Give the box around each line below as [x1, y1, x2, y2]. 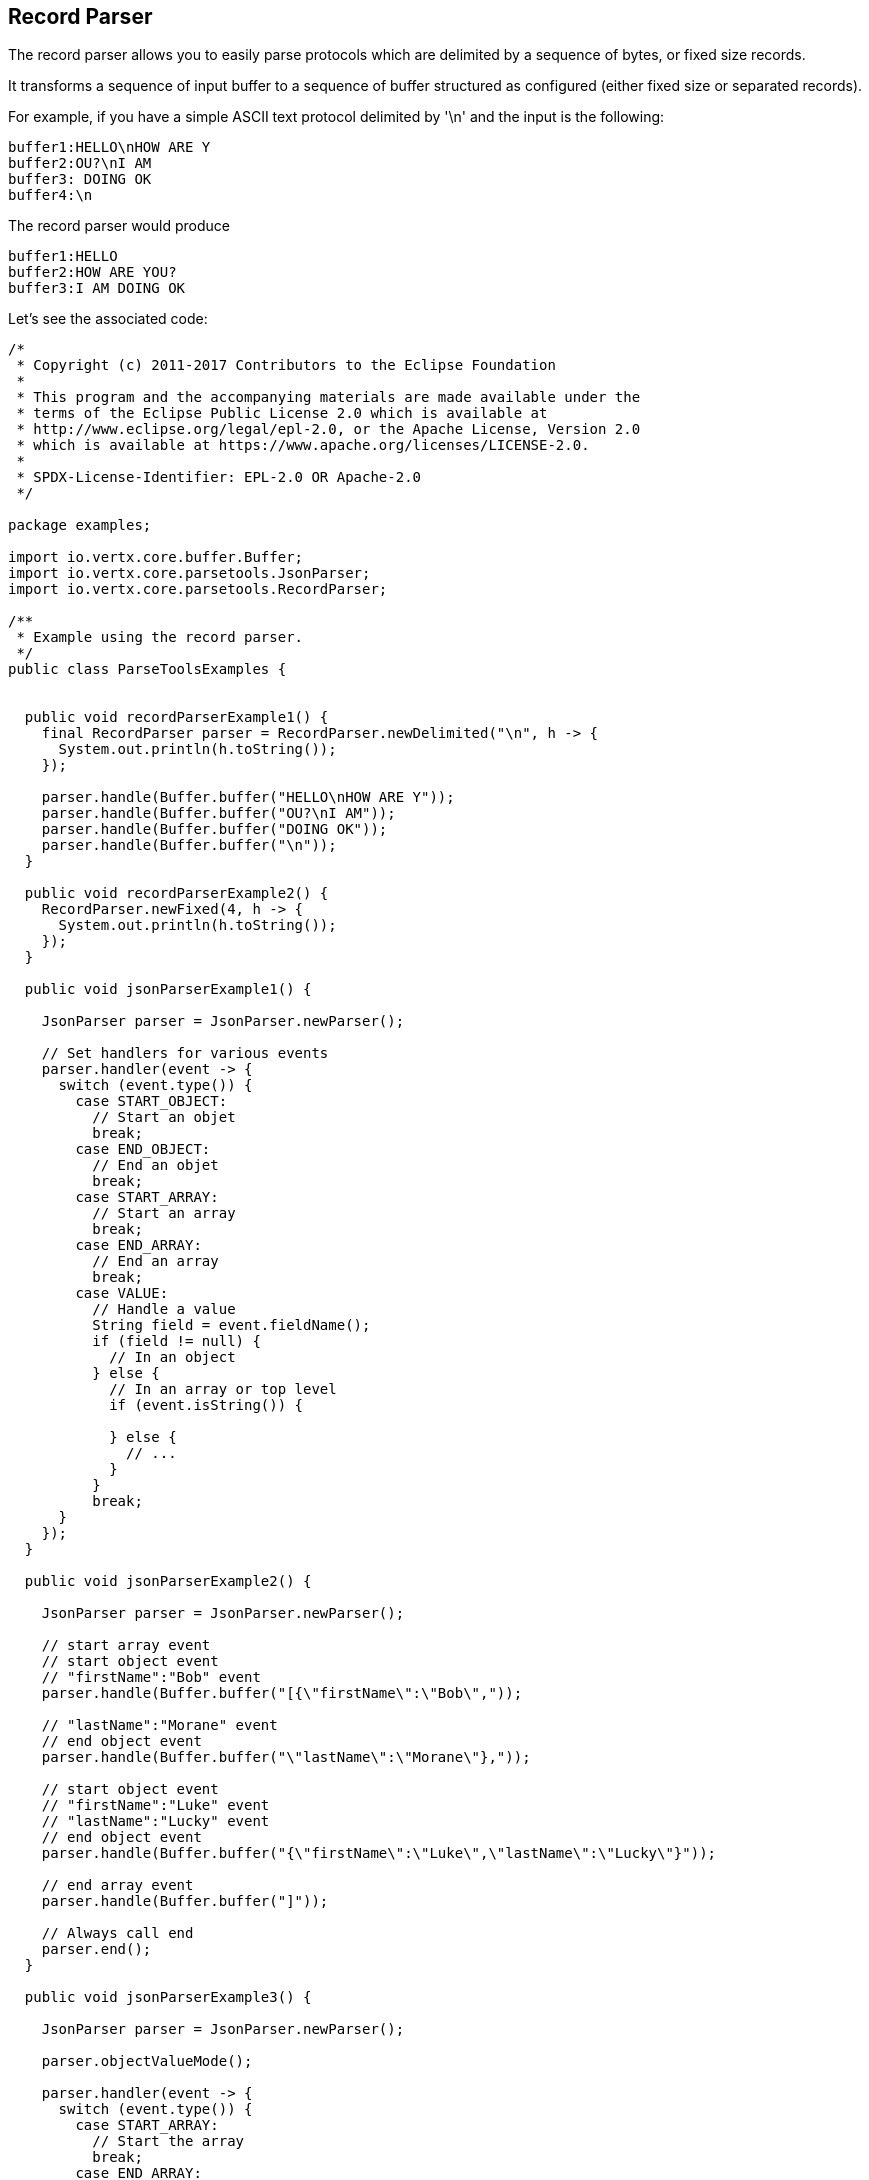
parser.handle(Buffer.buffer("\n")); [41, 837, 337, 854]
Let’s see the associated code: [8, 310, 208, 328]
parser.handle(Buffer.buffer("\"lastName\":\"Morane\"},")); [41, 1749, 531, 1766]
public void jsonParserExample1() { [24, 981, 312, 998]
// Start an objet [92, 1109, 236, 1126]
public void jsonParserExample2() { [24, 1573, 312, 1590]
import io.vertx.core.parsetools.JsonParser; [8, 565, 371, 582]
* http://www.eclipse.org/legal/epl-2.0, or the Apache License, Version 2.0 [16, 421, 641, 438]
